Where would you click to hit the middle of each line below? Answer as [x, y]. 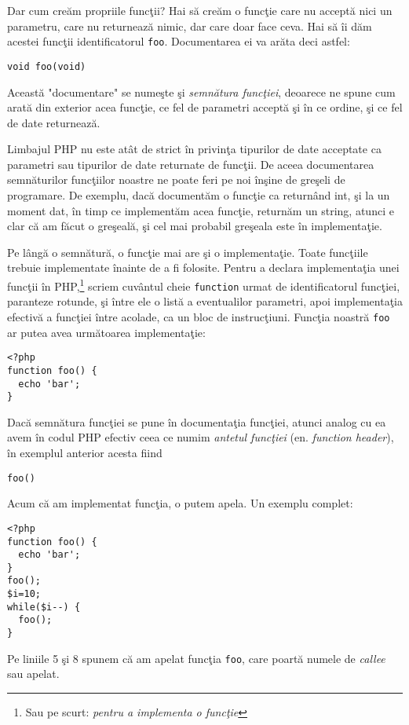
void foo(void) [47, 66]
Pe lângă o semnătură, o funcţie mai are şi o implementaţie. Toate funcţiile [188, 252]
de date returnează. [54, 122]
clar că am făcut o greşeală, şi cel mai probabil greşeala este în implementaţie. [195, 226]
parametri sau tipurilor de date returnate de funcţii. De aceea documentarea [191, 164]
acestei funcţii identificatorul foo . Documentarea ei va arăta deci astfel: [179, 41]
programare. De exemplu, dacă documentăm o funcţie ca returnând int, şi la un [199, 195]
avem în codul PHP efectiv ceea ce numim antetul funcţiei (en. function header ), [201, 437]
